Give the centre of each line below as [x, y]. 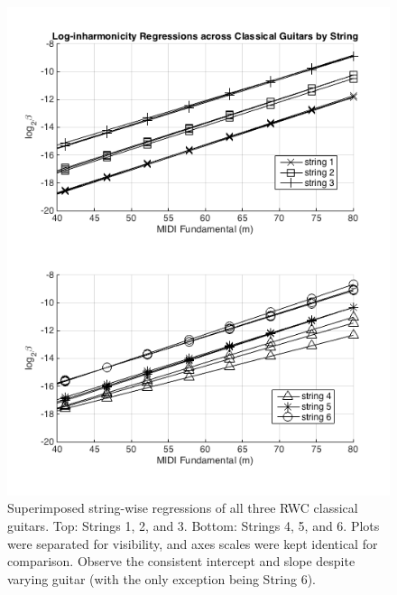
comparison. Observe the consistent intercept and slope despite [181, 561]
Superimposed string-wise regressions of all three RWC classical [183, 508]
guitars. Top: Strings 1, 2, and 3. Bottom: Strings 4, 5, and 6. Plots [194, 525]
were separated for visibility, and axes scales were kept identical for [193, 543]
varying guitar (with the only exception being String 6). [162, 578]
